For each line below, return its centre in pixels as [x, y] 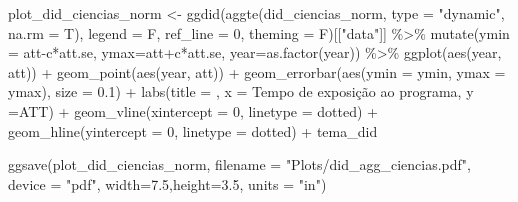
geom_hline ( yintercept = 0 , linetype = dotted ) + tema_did [193, 130]
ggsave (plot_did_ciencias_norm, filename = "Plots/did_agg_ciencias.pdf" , [239, 164]
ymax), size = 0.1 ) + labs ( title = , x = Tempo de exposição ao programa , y [241, 91]
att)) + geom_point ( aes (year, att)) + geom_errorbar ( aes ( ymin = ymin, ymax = [257, 71]
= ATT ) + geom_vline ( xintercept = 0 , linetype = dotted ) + [193, 110]
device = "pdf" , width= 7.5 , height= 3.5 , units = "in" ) [167, 183]
